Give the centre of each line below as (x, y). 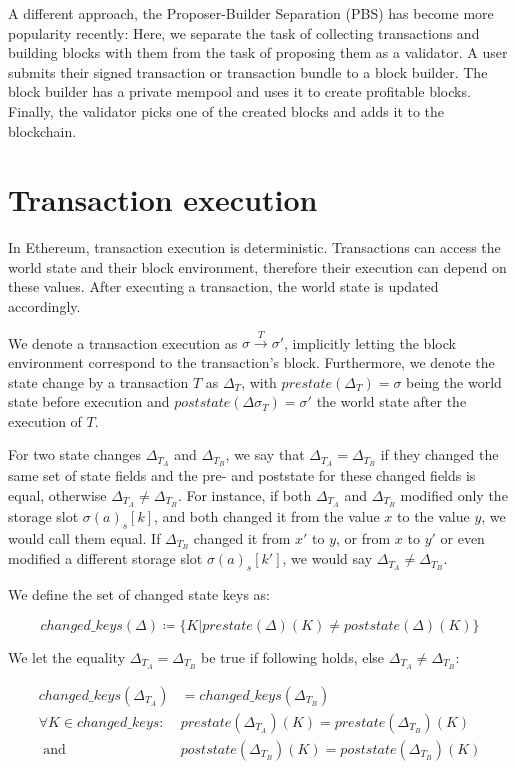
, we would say (327, 558)
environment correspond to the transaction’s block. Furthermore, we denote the (251, 362)
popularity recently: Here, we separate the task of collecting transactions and (244, 32)
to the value (433, 515)
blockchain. (42, 130)
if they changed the (439, 454)
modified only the (454, 494)
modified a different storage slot (105, 558)
